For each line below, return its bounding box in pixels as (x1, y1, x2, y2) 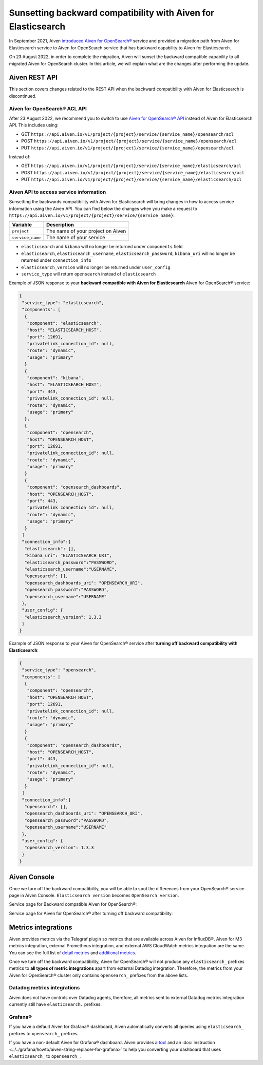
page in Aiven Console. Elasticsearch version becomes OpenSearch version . (9, 893, 179, 898)
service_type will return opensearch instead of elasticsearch (21, 271, 156, 277)
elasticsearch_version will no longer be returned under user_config (21, 264, 170, 270)
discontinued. (9, 93, 37, 99)
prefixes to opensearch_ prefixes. (9, 1030, 79, 1036)
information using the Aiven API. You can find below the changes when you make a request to (9, 206, 197, 211)
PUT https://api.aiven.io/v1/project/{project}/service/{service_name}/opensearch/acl (21, 145, 234, 151)
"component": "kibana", (27, 375, 84, 381)
